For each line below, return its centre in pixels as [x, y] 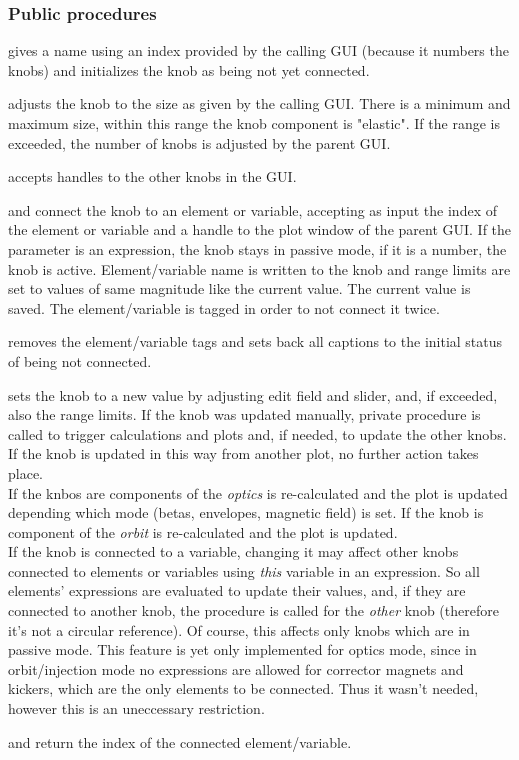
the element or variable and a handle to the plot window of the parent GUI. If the [260, 229]
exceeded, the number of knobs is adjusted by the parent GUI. [199, 142]
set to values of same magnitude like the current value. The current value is [239, 288]
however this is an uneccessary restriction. [136, 708]
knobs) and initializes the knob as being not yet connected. [189, 69]
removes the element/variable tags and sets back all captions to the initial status [255, 341]
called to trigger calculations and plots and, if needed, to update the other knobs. [257, 433]
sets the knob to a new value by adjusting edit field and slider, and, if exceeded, [253, 394]
